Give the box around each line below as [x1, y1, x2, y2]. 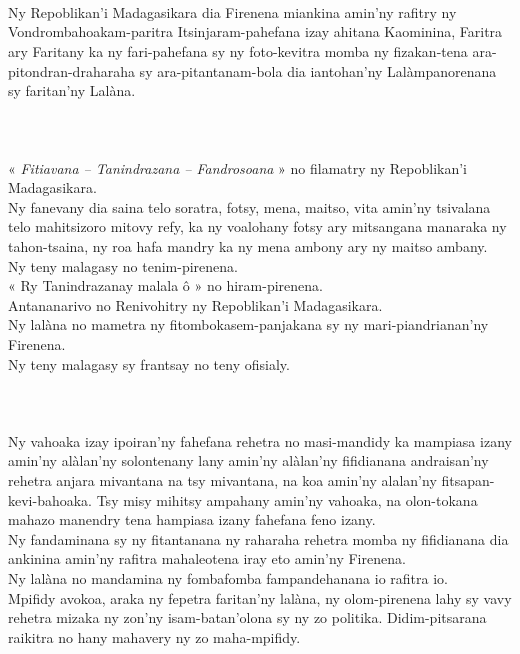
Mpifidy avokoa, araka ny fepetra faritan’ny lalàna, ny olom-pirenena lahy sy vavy [8, 587, 512, 608]
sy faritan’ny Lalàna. [8, 80, 136, 101]
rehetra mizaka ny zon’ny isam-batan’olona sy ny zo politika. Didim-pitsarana [8, 607, 487, 628]
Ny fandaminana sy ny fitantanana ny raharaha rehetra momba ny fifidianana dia [8, 528, 509, 549]
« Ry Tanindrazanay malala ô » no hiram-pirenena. [8, 275, 323, 296]
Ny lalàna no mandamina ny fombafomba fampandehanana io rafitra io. [8, 568, 448, 589]
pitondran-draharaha [8, 60, 135, 81]
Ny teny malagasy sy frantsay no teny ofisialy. [8, 353, 290, 374]
